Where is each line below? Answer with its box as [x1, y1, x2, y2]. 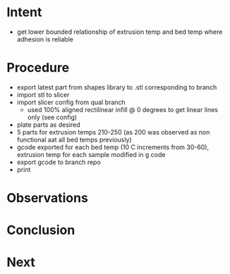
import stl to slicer [16, 90, 70, 99]
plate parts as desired [16, 120, 80, 129]
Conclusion [6, 223, 75, 238]
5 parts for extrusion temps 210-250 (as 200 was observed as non [16, 127, 210, 136]
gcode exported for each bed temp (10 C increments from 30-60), [16, 142, 210, 151]
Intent [6, 4, 42, 20]
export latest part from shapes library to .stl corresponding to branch [16, 82, 217, 92]
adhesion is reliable [16, 35, 73, 43]
